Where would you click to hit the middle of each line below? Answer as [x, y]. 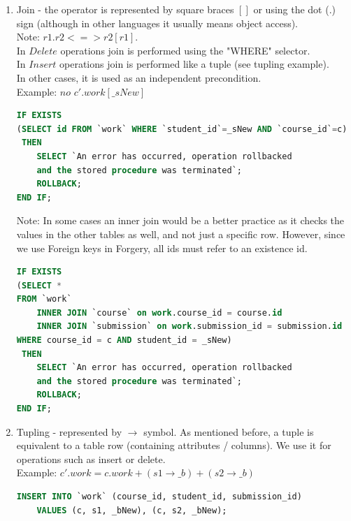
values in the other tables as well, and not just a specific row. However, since [181, 234]
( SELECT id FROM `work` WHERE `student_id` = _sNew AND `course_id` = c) [182, 129]
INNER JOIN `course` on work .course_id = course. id [159, 313]
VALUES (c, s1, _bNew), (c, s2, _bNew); [132, 510]
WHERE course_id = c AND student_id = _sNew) [124, 340]
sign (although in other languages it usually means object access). [157, 23]
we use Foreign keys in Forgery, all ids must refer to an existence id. [162, 248]
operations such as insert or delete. [91, 458]
